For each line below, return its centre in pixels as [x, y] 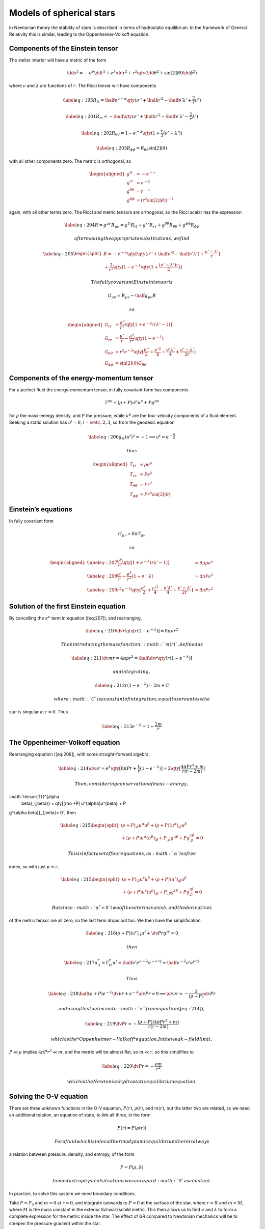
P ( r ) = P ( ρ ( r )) [132, 1128]
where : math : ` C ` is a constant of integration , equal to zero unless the [132, 699]
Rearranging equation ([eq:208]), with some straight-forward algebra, [79, 754]
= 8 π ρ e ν [204, 562]
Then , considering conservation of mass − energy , [131, 784]
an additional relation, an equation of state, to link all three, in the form [80, 1115]
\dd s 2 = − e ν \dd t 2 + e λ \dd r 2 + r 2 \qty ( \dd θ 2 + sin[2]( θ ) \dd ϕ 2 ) [132, 73]
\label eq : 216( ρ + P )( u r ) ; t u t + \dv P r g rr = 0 [132, 934]
